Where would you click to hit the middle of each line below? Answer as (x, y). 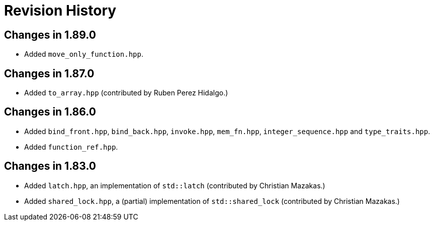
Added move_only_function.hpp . (84, 54)
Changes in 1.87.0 (49, 73)
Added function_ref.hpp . (71, 147)
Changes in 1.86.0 (50, 112)
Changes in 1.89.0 (50, 35)
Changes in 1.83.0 (50, 166)
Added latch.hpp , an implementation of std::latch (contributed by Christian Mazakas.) (175, 185)
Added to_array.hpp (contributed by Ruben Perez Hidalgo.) (126, 93)
